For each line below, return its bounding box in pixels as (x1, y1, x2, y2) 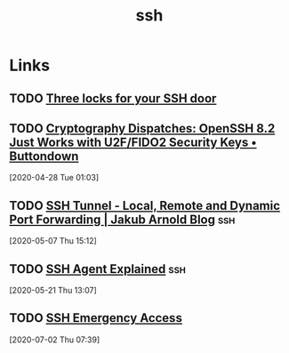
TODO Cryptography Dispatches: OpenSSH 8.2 (9, 121, 276, 136)
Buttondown (9, 148, 79, 164)
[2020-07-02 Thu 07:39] (9, 334, 100, 345)
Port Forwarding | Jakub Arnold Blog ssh (9, 212, 236, 227)
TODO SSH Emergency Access (9, 310, 182, 325)
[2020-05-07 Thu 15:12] (9, 236, 98, 246)
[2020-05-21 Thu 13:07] (9, 285, 98, 296)
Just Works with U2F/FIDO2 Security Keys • (9, 134, 257, 149)
